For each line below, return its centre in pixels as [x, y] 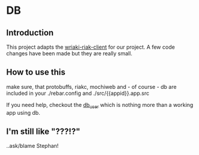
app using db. [23, 112]
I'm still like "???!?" [43, 132]
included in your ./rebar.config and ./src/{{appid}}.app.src [78, 93]
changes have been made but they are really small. [69, 53]
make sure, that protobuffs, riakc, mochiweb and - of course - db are [91, 87]
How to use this [36, 72]
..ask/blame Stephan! [32, 146]
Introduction [30, 33]
